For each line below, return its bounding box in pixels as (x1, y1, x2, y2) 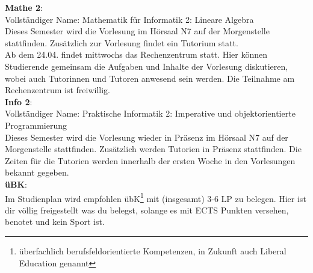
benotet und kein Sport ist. (5, 215, 105, 228)
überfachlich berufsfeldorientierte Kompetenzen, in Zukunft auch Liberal (19, 244, 287, 257)
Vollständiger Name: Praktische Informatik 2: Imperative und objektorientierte (5, 107, 296, 120)
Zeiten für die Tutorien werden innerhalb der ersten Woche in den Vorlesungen (5, 154, 296, 167)
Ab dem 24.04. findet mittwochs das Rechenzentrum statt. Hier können (5, 48, 268, 61)
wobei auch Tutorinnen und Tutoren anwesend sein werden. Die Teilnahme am (5, 72, 295, 84)
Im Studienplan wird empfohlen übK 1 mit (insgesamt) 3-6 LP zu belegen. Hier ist (5, 190, 306, 204)
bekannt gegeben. (5, 166, 69, 179)
